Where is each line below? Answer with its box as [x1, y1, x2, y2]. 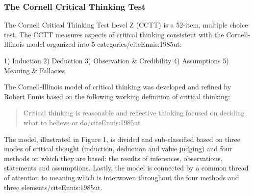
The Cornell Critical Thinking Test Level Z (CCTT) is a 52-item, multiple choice [4, 20, 248, 30]
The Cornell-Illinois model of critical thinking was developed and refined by [4, 82, 231, 92]
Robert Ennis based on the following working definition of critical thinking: [4, 91, 230, 101]
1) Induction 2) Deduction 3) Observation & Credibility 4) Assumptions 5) [4, 56, 229, 65]
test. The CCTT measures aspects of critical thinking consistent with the [4, 29, 224, 39]
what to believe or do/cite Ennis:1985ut [23, 117, 141, 127]
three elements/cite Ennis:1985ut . [4, 182, 102, 192]
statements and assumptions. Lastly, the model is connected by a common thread [4, 163, 249, 173]
